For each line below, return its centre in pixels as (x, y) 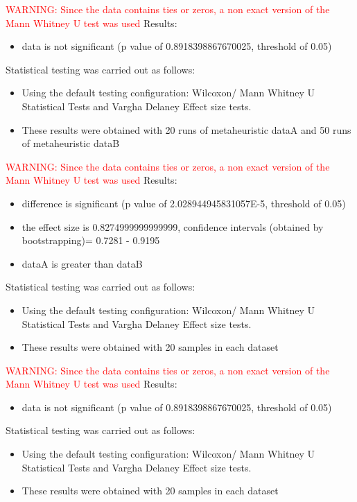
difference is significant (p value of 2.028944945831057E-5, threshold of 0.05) (184, 203)
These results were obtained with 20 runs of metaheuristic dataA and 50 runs (186, 129)
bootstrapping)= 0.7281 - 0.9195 (91, 240)
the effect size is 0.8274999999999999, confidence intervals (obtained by (173, 226)
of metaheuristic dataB (71, 143)
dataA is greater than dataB (82, 263)
